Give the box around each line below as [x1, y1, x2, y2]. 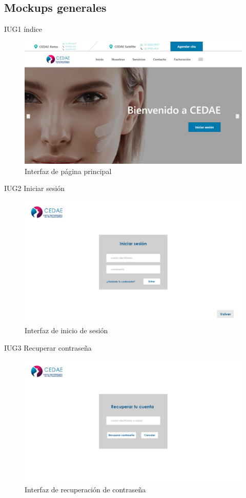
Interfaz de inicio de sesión [25, 325, 108, 336]
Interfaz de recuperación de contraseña [25, 484, 146, 495]
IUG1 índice [4, 24, 42, 34]
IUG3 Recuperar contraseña [4, 342, 92, 353]
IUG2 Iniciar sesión [4, 183, 65, 194]
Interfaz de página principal [25, 165, 112, 176]
